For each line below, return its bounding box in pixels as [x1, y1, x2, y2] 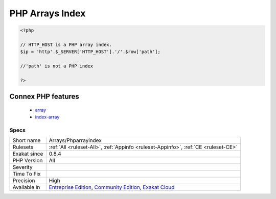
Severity [12, 164, 33, 171]
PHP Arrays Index [9, 8, 86, 19]
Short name [12, 137, 41, 144]
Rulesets [12, 143, 33, 151]
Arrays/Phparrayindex [49, 137, 102, 144]
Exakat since [12, 151, 43, 158]
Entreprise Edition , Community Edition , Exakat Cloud [49, 184, 175, 191]
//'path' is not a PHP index [20, 63, 94, 69]
